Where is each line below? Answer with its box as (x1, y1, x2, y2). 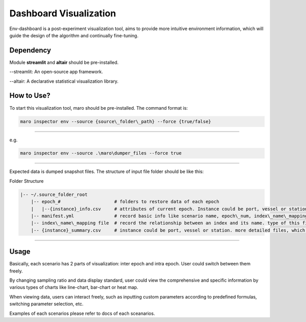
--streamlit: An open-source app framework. (9, 69, 103, 75)
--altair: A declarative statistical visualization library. (9, 78, 119, 84)
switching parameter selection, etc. (9, 301, 84, 307)
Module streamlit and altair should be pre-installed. (9, 59, 119, 65)
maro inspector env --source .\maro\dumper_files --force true (20, 151, 182, 156)
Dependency (9, 46, 51, 55)
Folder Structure (9, 178, 44, 184)
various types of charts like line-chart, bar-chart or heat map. (9, 284, 139, 290)
